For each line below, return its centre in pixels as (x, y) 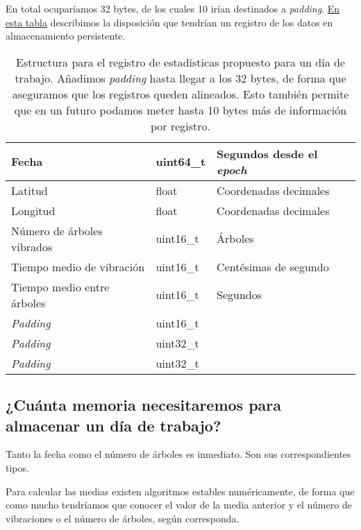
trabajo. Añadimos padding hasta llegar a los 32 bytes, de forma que (180, 78)
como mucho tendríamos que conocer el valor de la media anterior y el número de (179, 505)
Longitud (33, 210)
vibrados (32, 246)
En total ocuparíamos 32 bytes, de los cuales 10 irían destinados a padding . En (173, 8)
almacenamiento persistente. (66, 36)
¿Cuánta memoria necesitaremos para (144, 405)
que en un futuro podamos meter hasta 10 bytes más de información (180, 110)
